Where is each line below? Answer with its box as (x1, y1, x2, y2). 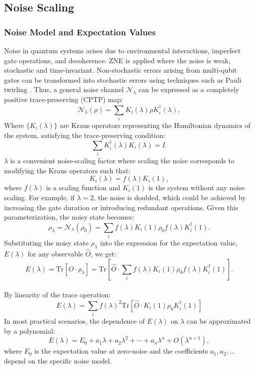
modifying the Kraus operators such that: (4, 165, 131, 175)
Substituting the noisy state (4, 237, 89, 247)
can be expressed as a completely (138, 84, 239, 95)
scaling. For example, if (4, 192, 75, 203)
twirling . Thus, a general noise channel (4, 84, 124, 95)
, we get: (90, 248, 117, 258)
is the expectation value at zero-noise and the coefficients (34, 346, 208, 356)
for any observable (27, 248, 84, 258)
